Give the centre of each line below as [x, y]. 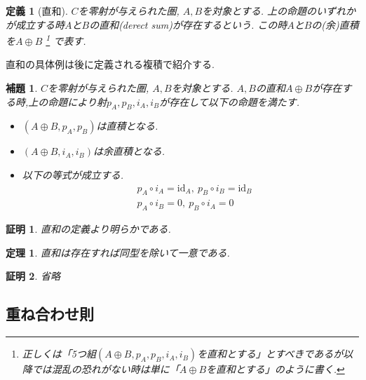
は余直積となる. [129, 151]
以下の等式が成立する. [73, 175]
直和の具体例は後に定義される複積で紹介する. [110, 64]
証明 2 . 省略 [33, 276]
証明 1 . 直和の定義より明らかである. [88, 229]
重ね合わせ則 [50, 314]
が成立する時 [35, 24]
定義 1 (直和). [37, 11]
